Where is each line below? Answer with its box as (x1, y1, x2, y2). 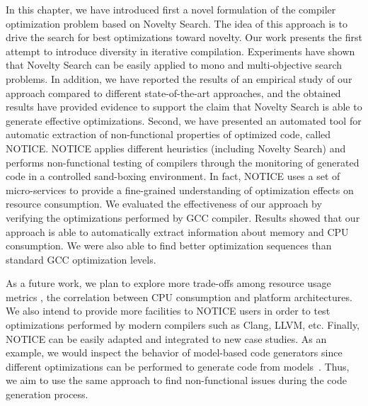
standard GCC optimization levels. (6, 252, 156, 266)
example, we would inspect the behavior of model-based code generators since (6, 345, 343, 360)
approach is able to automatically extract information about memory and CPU (6, 224, 349, 239)
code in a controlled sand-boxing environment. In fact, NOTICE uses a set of (6, 169, 340, 184)
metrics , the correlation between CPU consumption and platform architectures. (6, 289, 352, 304)
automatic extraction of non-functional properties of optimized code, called (6, 127, 331, 142)
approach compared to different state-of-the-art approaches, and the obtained (6, 85, 341, 100)
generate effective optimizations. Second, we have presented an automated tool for (6, 113, 362, 128)
